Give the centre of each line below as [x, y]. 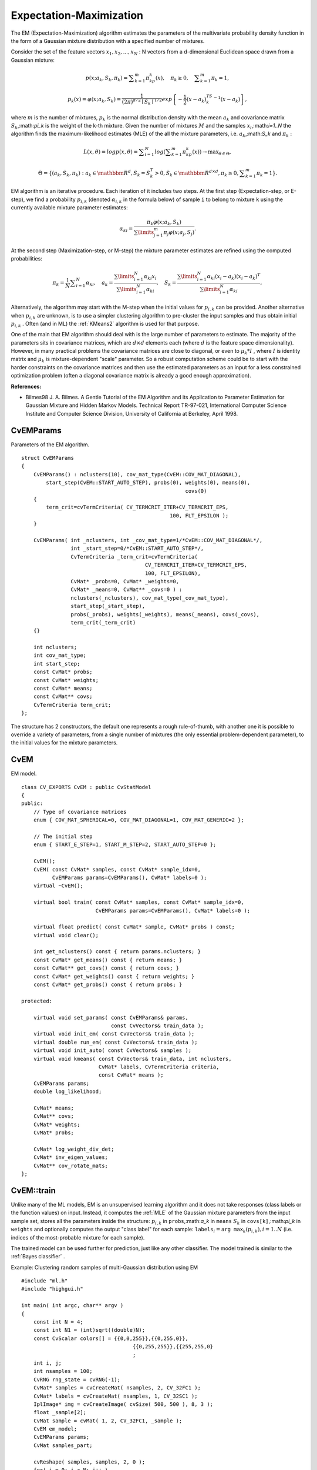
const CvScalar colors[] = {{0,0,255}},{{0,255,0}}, [111, 1338]
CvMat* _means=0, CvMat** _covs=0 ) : [127, 590]
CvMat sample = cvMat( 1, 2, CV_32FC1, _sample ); [108, 1421]
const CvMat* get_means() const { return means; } [108, 960]
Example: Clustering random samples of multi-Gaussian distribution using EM [104, 1267]
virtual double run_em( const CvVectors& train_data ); [115, 1042]
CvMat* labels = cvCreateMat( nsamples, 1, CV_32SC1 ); [115, 1396]
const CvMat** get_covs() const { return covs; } [106, 968]
